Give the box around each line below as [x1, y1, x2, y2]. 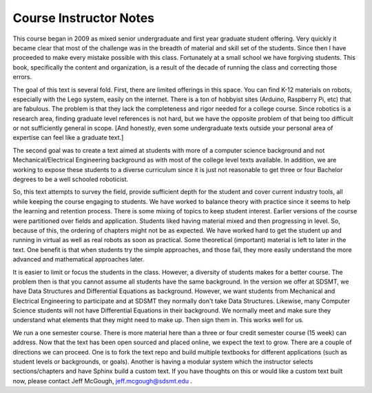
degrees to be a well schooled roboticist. [12, 176, 129, 184]
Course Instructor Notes [12, 10, 155, 25]
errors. [12, 73, 32, 81]
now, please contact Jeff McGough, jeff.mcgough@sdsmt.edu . [12, 376, 193, 385]
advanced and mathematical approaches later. [12, 255, 145, 264]
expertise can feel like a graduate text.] [12, 134, 124, 142]
